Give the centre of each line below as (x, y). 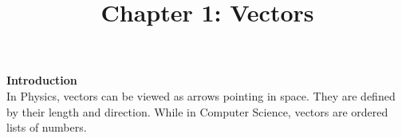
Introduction (42, 80)
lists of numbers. (47, 127)
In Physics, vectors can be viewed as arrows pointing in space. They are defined (201, 95)
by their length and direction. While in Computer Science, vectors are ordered (197, 111)
